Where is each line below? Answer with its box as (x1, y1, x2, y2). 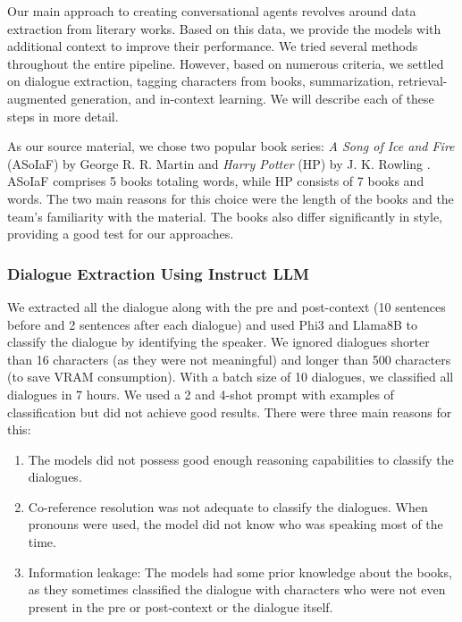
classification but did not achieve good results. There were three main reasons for (7, 402, 452, 421)
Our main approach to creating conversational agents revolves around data (7, 2, 416, 20)
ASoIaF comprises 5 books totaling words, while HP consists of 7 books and (7, 172, 424, 190)
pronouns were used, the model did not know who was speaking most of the (28, 515, 443, 534)
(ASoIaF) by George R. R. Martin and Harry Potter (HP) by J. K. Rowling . (7, 154, 431, 172)
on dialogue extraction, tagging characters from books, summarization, (7, 71, 394, 90)
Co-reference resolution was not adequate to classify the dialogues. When (28, 497, 428, 516)
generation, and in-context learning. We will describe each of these (71, 88, 434, 107)
